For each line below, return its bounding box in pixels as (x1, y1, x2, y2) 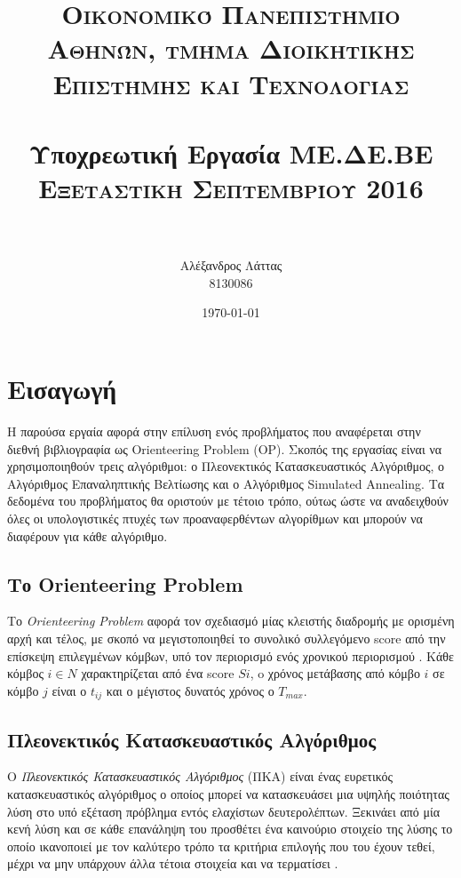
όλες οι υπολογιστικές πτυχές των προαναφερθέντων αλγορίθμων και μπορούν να (7, 508, 423, 527)
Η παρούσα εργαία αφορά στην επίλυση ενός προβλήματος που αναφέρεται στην (7, 421, 421, 440)
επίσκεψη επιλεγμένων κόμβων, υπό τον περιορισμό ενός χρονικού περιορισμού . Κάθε (7, 646, 454, 665)
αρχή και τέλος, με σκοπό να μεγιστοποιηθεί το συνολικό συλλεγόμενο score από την (7, 628, 446, 647)
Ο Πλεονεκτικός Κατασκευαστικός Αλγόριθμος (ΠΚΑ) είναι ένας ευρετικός (7, 767, 393, 786)
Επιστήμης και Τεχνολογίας (52, 65, 409, 101)
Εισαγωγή (7, 371, 117, 407)
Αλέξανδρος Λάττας (179, 256, 282, 275)
